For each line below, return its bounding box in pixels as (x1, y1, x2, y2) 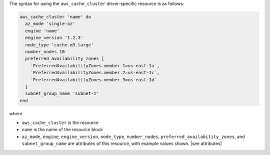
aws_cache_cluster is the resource (21, 120, 99, 126)
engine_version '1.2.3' (25, 35, 83, 41)
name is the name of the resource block (21, 127, 103, 133)
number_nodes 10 (25, 49, 65, 54)
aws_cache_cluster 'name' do (19, 14, 91, 19)
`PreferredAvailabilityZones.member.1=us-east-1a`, (30, 63, 160, 68)
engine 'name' (25, 28, 60, 33)
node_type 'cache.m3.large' (25, 42, 94, 47)
